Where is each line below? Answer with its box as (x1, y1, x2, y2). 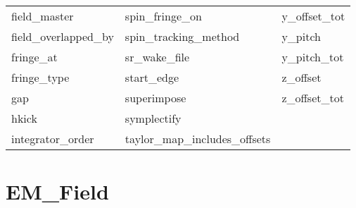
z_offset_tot (281, 90, 344, 106)
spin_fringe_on (125, 8, 202, 24)
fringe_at (11, 49, 58, 65)
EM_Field (6, 177, 109, 206)
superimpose (125, 90, 186, 106)
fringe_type (11, 69, 70, 85)
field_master (11, 8, 74, 24)
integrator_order (11, 130, 94, 147)
